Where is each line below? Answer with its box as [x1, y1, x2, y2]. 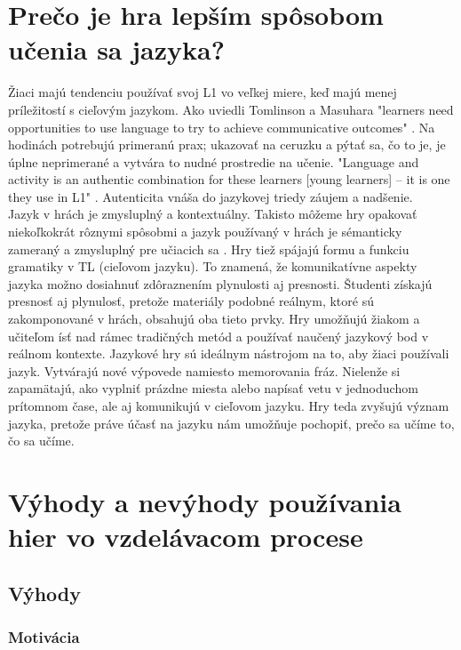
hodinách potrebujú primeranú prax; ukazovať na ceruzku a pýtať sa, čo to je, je [8, 135, 446, 154]
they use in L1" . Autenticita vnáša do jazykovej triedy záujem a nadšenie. [8, 187, 413, 205]
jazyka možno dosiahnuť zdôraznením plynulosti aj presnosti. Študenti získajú [8, 274, 433, 293]
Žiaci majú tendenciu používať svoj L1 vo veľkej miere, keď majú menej [8, 83, 397, 101]
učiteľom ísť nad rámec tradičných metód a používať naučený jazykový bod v [8, 326, 429, 345]
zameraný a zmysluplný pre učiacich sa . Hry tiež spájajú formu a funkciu [8, 239, 409, 258]
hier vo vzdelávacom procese [8, 518, 363, 555]
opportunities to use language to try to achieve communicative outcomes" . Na [8, 117, 435, 136]
